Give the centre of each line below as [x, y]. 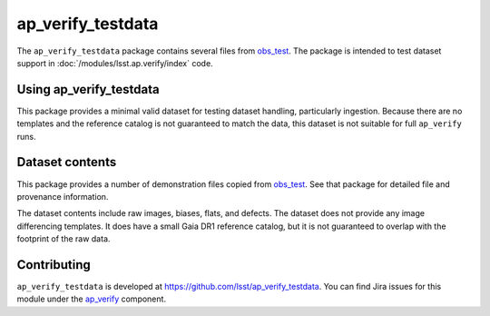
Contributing [54, 265]
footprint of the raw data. [64, 239]
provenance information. [63, 196]
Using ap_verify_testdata [88, 89]
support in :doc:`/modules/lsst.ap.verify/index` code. [115, 63]
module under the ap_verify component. [92, 299]
